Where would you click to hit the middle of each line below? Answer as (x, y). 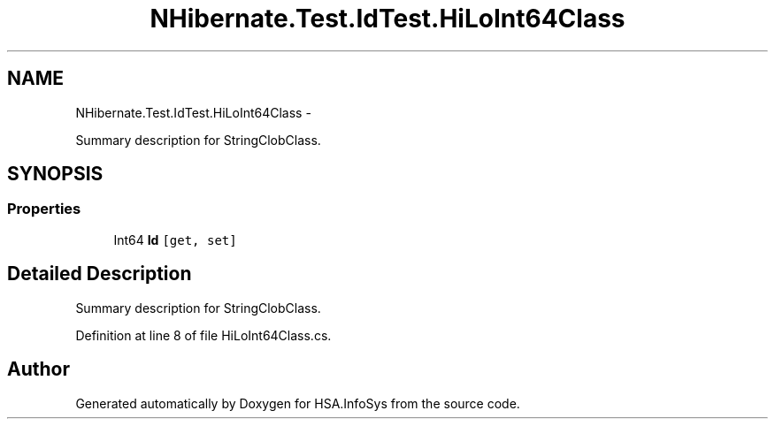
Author (38, 369)
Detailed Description (100, 274)
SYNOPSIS (55, 174)
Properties (44, 209)
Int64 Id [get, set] (175, 240)
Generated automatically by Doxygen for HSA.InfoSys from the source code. (298, 403)
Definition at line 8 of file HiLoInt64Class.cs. (203, 335)
